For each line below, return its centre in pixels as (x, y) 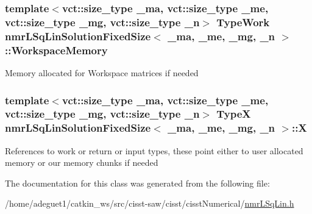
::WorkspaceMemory (56, 50)
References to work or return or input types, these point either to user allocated (154, 150)
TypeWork (243, 22)
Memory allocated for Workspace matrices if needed (102, 72)
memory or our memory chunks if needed (82, 162)
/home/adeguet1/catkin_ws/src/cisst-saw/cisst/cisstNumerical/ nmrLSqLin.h (150, 203)
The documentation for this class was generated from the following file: (137, 183)
